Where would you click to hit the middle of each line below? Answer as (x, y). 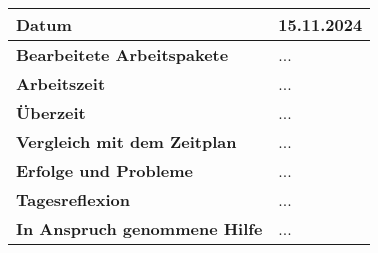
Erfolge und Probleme (105, 170)
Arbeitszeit (61, 83)
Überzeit (51, 112)
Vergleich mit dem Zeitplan (126, 141)
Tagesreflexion (73, 199)
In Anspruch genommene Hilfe (139, 228)
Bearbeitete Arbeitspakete (122, 54)
